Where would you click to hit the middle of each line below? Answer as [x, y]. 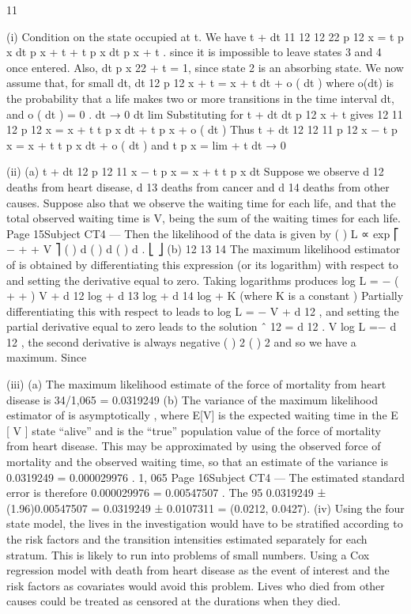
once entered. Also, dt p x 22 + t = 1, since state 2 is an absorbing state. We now [205, 67]
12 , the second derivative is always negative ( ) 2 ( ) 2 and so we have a [181, 341]
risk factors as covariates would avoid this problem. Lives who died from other [196, 585]
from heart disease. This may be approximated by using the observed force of [194, 446]
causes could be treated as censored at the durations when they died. [173, 601]
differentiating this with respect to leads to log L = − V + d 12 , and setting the [203, 311]
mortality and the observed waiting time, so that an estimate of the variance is [197, 462]
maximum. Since [47, 357]
